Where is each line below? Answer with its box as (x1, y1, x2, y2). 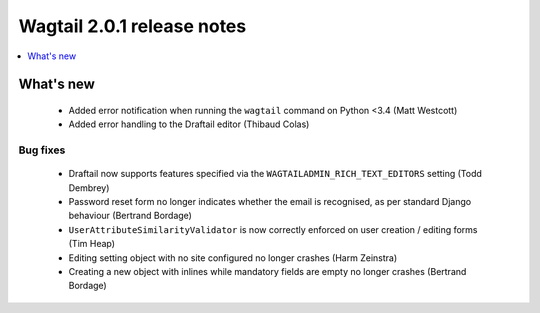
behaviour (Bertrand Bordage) (68, 210, 192, 222)
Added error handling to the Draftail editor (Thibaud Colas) (68, 118, 310, 130)
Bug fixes (18, 143, 66, 157)
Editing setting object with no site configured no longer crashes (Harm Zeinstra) (68, 251, 398, 264)
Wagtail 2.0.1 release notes (18, 15, 247, 37)
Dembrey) (68, 181, 110, 194)
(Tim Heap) (68, 238, 115, 250)
